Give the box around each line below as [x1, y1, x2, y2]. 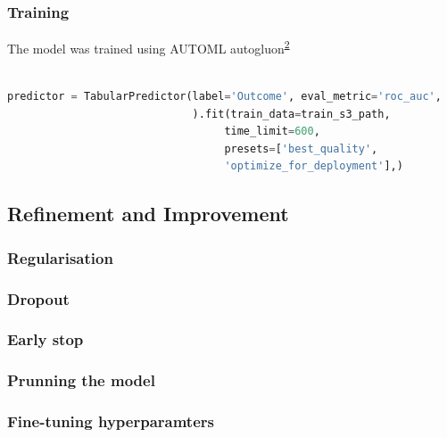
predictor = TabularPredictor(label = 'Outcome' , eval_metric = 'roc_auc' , [7, 90, 442, 103]
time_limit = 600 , [224, 125, 320, 138]
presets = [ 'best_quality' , [224, 142, 378, 155]
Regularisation [7, 246, 113, 268]
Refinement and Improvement [7, 200, 289, 227]
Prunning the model [7, 369, 155, 392]
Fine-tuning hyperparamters [7, 410, 214, 433]
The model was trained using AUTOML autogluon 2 [7, 37, 290, 57]
